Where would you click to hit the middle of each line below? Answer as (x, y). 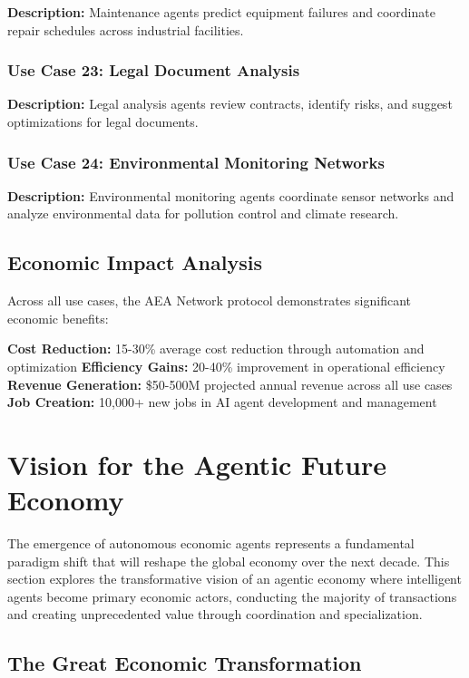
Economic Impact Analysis (135, 262)
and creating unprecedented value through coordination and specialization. (215, 614)
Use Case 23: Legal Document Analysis (154, 70)
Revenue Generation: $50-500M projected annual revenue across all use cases (230, 384)
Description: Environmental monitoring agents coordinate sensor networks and (231, 195)
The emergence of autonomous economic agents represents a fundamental (211, 543)
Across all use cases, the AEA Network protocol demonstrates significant (210, 300)
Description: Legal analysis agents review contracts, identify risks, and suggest (230, 104)
